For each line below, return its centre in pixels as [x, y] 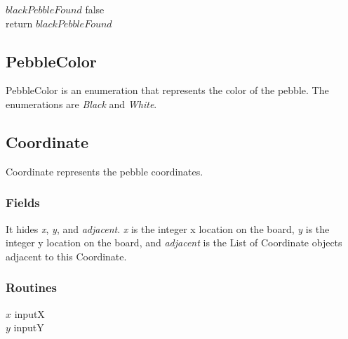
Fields [23, 202]
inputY [29, 327]
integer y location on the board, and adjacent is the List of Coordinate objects [174, 242]
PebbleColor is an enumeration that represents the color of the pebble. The [167, 90]
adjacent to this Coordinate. [66, 256]
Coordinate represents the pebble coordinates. [105, 171]
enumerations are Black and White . [81, 104]
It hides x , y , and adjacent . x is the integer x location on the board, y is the [168, 228]
